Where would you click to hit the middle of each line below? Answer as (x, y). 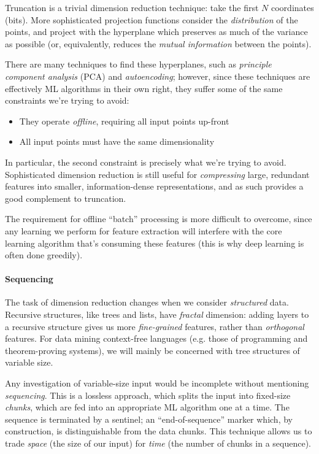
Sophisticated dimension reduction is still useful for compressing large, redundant (157, 174)
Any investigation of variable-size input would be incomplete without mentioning (157, 383)
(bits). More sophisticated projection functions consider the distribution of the (152, 19)
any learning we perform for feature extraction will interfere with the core (144, 230)
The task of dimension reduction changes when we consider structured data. (147, 302)
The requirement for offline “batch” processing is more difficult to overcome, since (159, 219)
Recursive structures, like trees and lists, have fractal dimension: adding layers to (157, 314)
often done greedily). (44, 255)
